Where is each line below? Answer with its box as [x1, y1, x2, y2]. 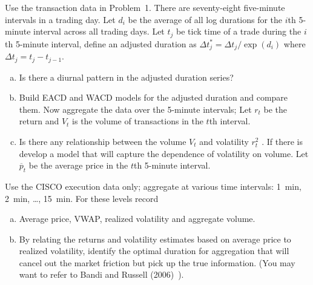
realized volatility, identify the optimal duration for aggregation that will [19, 244, 289, 257]
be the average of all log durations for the [128, 13, 283, 25]
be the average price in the [28, 159, 128, 172]
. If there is [262, 135, 303, 147]
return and [19, 115, 59, 127]
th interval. [209, 115, 251, 127]
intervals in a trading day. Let [5, 13, 116, 25]
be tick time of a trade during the [176, 25, 301, 38]
